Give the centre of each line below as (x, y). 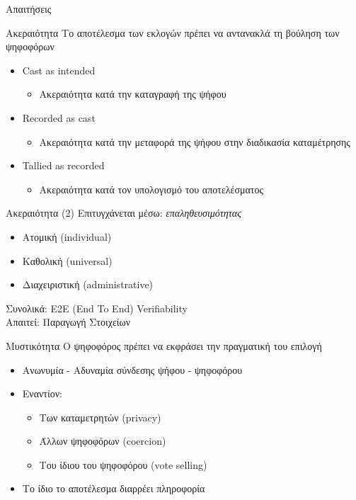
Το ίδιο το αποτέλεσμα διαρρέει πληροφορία (114, 488)
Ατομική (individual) (67, 236)
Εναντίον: (42, 393)
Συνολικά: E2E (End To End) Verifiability (97, 308)
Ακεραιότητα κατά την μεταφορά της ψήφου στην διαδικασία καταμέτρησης (195, 141)
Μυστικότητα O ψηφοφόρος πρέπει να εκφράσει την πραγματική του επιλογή (164, 345)
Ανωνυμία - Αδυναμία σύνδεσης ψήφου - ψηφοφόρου (132, 369)
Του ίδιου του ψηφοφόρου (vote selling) (123, 464)
